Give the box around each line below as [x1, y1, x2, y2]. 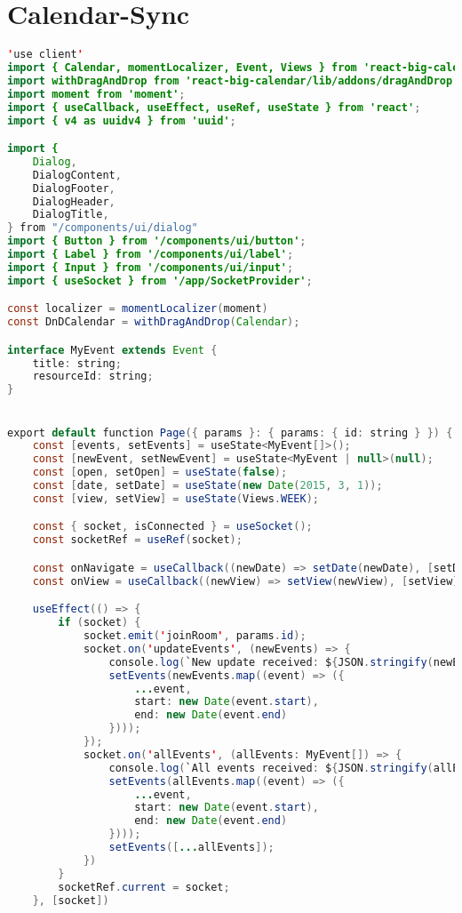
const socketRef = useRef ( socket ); [32, 533, 243, 547]
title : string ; [32, 356, 122, 370]
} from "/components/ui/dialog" [7, 221, 198, 235]
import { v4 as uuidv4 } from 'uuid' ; [7, 114, 236, 127]
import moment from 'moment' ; [7, 87, 186, 100]
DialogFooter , [32, 181, 115, 195]
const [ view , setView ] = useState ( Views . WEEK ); [32, 492, 319, 505]
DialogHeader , [32, 195, 115, 208]
